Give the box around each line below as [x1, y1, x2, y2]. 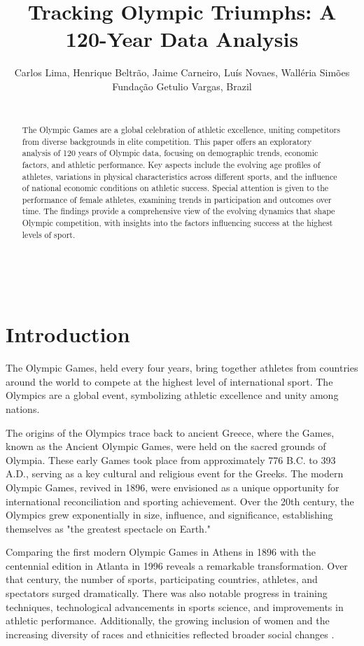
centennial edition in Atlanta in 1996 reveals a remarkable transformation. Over [6, 558, 348, 573]
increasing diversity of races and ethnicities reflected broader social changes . [6, 626, 335, 641]
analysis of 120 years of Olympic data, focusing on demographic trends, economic [22, 147, 318, 159]
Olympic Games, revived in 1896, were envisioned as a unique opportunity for [6, 479, 339, 494]
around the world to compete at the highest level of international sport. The [6, 374, 333, 388]
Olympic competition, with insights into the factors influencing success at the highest [22, 217, 333, 229]
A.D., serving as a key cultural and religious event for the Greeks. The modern [6, 466, 344, 481]
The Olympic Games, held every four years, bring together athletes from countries [6, 360, 358, 375]
